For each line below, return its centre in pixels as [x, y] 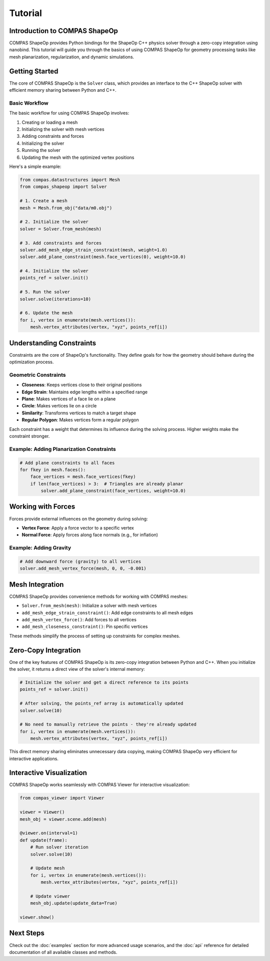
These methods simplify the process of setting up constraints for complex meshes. [95, 636]
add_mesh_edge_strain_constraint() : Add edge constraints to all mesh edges [107, 613]
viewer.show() [37, 917]
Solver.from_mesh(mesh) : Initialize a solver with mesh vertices [89, 606]
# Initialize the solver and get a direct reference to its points [104, 682]
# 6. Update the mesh [46, 313]
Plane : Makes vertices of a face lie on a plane [69, 399]
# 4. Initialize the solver [54, 271]
